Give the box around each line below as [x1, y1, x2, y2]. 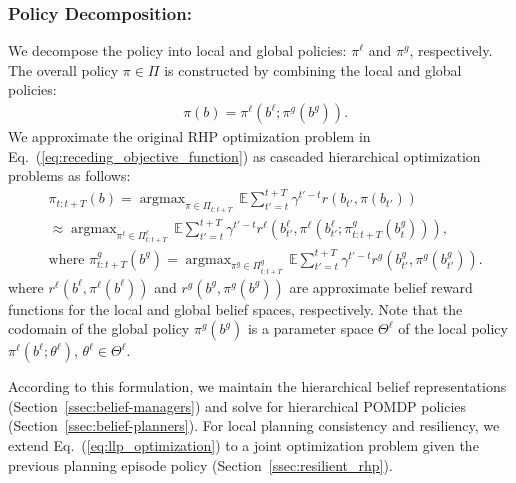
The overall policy [8, 59, 119, 80]
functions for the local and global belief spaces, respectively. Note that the [8, 298, 463, 319]
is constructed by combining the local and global [164, 59, 462, 80]
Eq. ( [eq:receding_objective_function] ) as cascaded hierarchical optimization [8, 145, 481, 166]
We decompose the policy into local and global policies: [8, 40, 347, 61]
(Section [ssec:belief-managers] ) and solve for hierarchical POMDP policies [8, 395, 467, 416]
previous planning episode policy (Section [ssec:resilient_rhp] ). [8, 454, 393, 475]
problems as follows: [8, 165, 131, 186]
